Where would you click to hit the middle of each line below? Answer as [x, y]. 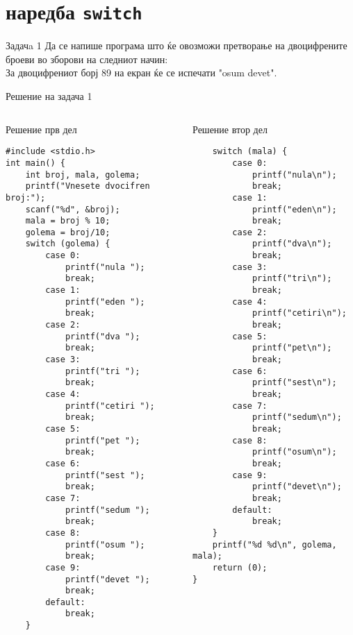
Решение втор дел [230, 129]
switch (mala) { [250, 152]
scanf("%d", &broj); [73, 209]
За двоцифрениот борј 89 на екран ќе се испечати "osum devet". [141, 73]
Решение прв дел [41, 129]
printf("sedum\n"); [297, 417]
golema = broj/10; [68, 232]
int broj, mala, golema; [83, 175]
